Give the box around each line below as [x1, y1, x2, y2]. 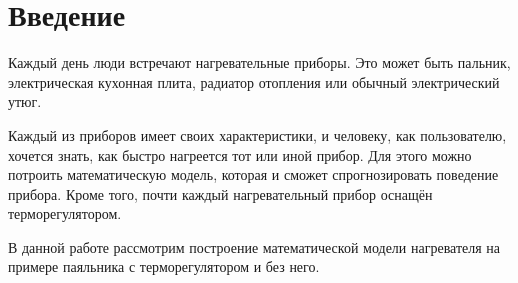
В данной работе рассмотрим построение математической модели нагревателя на [8, 236, 501, 257]
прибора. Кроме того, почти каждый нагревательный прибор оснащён [8, 183, 433, 204]
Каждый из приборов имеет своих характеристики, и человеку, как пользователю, [8, 124, 507, 145]
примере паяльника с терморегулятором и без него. [8, 256, 320, 277]
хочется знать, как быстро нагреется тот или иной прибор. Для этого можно [8, 144, 472, 165]
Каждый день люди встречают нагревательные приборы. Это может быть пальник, [8, 52, 511, 73]
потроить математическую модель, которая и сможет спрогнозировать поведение [8, 164, 499, 185]
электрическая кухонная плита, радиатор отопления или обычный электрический [8, 71, 500, 92]
